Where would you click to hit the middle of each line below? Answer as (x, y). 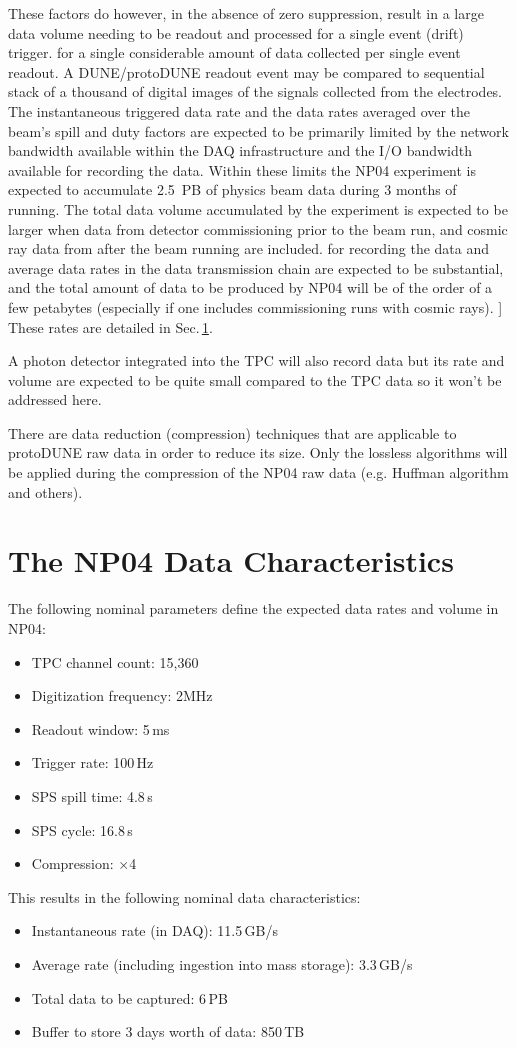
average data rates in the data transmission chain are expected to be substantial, (256, 267)
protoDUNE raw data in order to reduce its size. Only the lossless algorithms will (258, 452)
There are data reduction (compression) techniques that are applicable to (232, 432)
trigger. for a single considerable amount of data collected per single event (234, 52)
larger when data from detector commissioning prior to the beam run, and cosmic (258, 228)
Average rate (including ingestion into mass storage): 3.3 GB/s (222, 963)
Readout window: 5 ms (100, 728)
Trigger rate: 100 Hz (92, 762)
